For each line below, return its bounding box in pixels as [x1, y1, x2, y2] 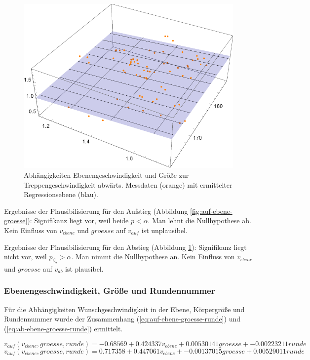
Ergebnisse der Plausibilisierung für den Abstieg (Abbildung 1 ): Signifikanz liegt [4, 241, 247, 252]
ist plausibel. [65, 263, 104, 274]
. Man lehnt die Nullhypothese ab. [148, 215, 251, 226]
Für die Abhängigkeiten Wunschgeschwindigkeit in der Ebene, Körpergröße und [4, 304, 245, 314]
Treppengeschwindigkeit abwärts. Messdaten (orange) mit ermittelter [24, 179, 232, 190]
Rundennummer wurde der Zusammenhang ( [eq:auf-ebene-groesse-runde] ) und [4, 314, 241, 324]
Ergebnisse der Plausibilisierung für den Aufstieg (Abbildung [4, 205, 188, 216]
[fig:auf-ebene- [190, 205, 232, 216]
